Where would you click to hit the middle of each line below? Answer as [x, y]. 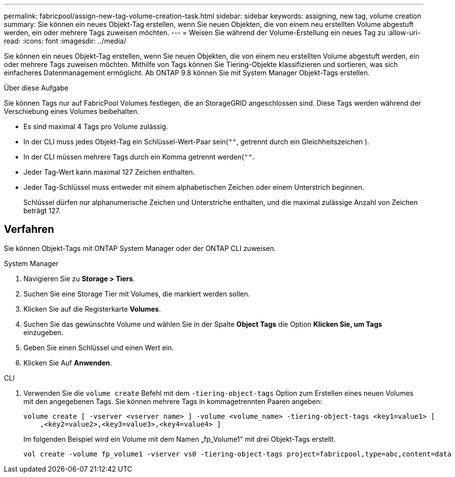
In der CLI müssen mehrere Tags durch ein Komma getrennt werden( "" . [139, 157]
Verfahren [29, 229]
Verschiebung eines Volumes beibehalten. [72, 111]
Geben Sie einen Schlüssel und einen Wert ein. [99, 347]
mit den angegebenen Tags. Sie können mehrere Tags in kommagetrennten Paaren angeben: [173, 401]
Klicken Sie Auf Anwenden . [68, 363]
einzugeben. [43, 332]
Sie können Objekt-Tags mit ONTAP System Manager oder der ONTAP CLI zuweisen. [140, 248]
